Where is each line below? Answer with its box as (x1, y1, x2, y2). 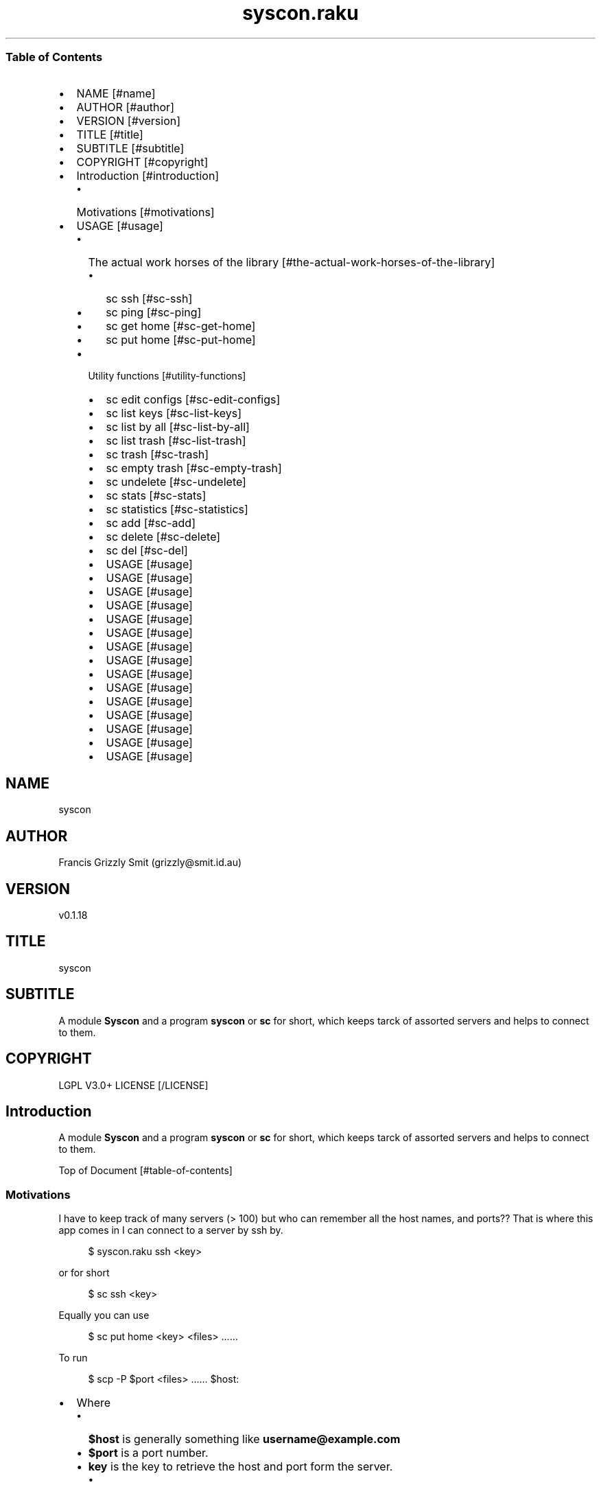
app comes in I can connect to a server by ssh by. (58, 1224, 283, 1237)
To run (58, 1352, 88, 1364)
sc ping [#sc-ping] (106, 305, 202, 319)
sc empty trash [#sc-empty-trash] (106, 460, 282, 475)
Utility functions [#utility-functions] (88, 369, 246, 382)
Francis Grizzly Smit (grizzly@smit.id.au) (58, 856, 242, 869)
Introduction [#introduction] (76, 168, 220, 183)
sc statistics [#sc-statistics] (106, 502, 248, 516)
